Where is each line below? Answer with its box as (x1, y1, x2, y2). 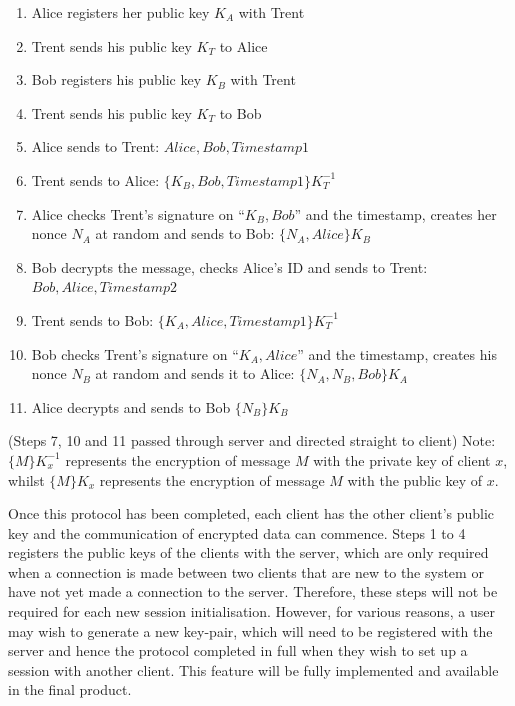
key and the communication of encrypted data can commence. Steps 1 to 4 (8, 522, 466, 543)
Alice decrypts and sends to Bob (31, 396, 231, 417)
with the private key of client (313, 449, 491, 470)
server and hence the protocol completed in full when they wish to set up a (8, 640, 468, 661)
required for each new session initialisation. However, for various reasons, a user (8, 601, 496, 622)
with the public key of (347, 469, 483, 490)
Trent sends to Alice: (31, 169, 160, 190)
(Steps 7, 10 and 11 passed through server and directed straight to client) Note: (8, 430, 496, 451)
